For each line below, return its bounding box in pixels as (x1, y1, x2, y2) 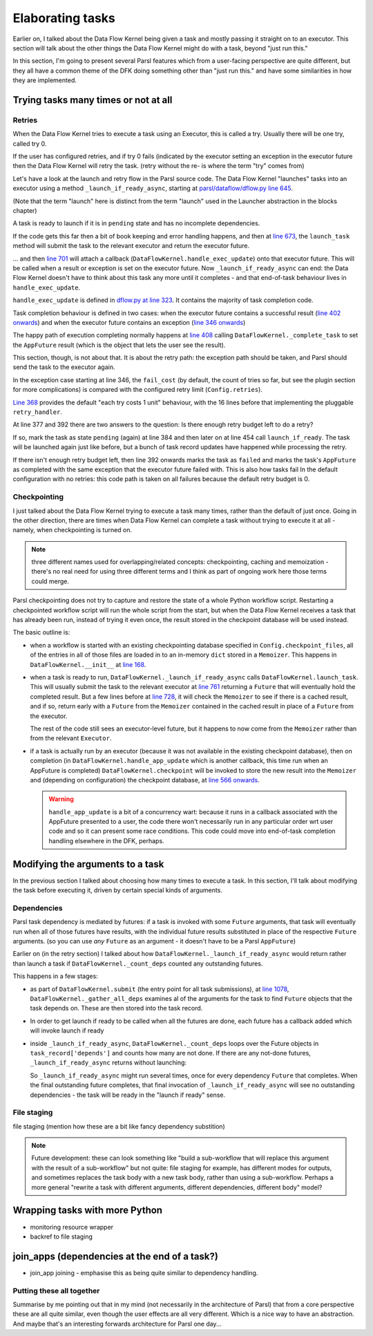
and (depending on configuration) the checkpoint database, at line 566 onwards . (30, 775, 260, 784)
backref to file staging (30, 1232, 93, 1241)
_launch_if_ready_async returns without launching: (30, 1058, 186, 1067)
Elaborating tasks (12, 10, 115, 26)
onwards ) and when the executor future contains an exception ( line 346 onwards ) (12, 318, 246, 326)
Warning (48, 795, 74, 803)
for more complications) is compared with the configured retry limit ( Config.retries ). (12, 386, 262, 394)
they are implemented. (12, 76, 77, 84)
